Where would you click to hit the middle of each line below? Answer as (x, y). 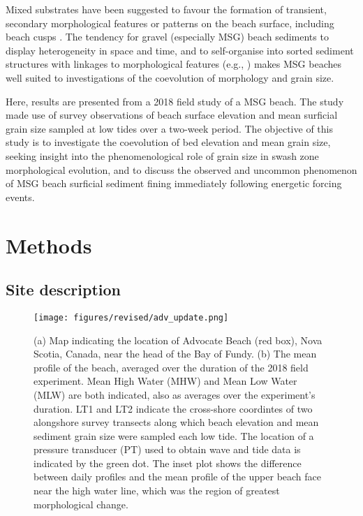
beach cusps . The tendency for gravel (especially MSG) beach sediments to (167, 37)
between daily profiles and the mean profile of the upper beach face (178, 477)
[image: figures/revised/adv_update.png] (131, 317)
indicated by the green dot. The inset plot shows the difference (168, 463)
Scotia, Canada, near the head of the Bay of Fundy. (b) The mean (175, 354)
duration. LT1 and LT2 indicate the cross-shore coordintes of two (173, 408)
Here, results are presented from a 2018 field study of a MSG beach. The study (175, 101)
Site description (64, 289)
